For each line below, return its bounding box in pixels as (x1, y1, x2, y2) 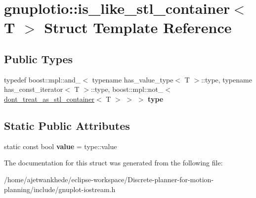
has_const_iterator (4, 84, 63, 94)
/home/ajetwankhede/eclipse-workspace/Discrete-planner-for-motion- (4, 174, 214, 184)
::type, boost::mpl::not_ (91, 84, 164, 94)
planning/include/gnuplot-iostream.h (4, 184, 116, 194)
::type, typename (201, 74, 252, 84)
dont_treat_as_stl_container (4, 93, 95, 104)
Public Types (4, 51, 73, 66)
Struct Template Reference (44, 17, 232, 38)
